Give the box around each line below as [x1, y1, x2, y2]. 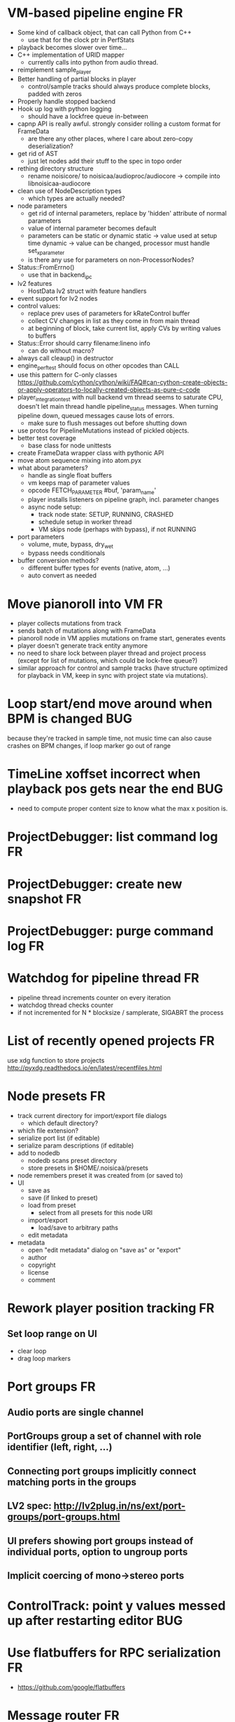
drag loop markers [17, 1354, 71, 1362]
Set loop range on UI [7, 1328, 98, 1340]
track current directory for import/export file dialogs [17, 1111, 167, 1119]
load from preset [27, 1201, 76, 1209]
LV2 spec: [7, 1500, 52, 1512]
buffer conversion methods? [17, 556, 99, 565]
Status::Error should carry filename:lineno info [17, 339, 150, 348]
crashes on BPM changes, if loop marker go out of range [7, 742, 171, 750]
